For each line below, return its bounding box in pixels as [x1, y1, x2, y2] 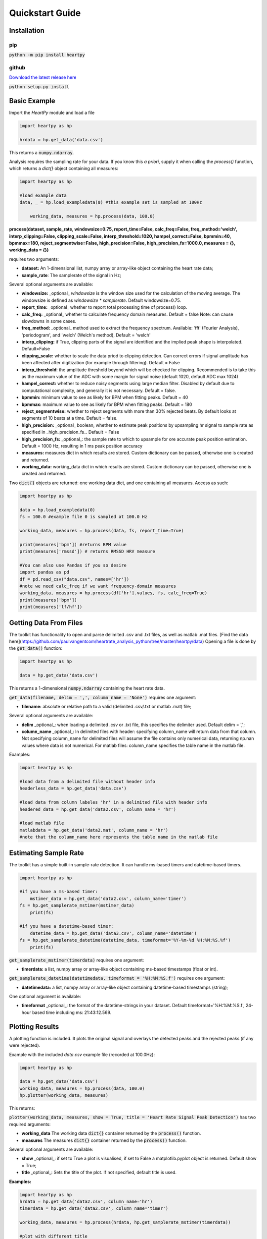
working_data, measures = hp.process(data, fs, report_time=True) [19, 528, 184, 533]
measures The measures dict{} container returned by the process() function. [21, 1137, 187, 1143]
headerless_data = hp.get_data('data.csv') [19, 786, 127, 791]
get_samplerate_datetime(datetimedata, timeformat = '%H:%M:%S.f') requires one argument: [9, 975, 225, 981]
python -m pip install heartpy [9, 52, 85, 58]
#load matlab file [19, 820, 64, 826]
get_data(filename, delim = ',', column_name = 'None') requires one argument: [9, 694, 196, 700]
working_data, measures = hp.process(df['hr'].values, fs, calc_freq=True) [19, 590, 208, 596]
